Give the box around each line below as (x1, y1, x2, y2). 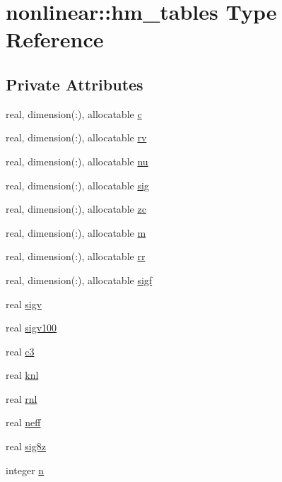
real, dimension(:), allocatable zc (6, 201, 146, 216)
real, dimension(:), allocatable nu (6, 153, 148, 168)
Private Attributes (6, 73, 143, 95)
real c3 (6, 343, 35, 358)
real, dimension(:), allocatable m (6, 225, 146, 240)
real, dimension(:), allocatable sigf (6, 272, 153, 287)
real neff (6, 415, 41, 430)
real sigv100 (6, 320, 57, 335)
